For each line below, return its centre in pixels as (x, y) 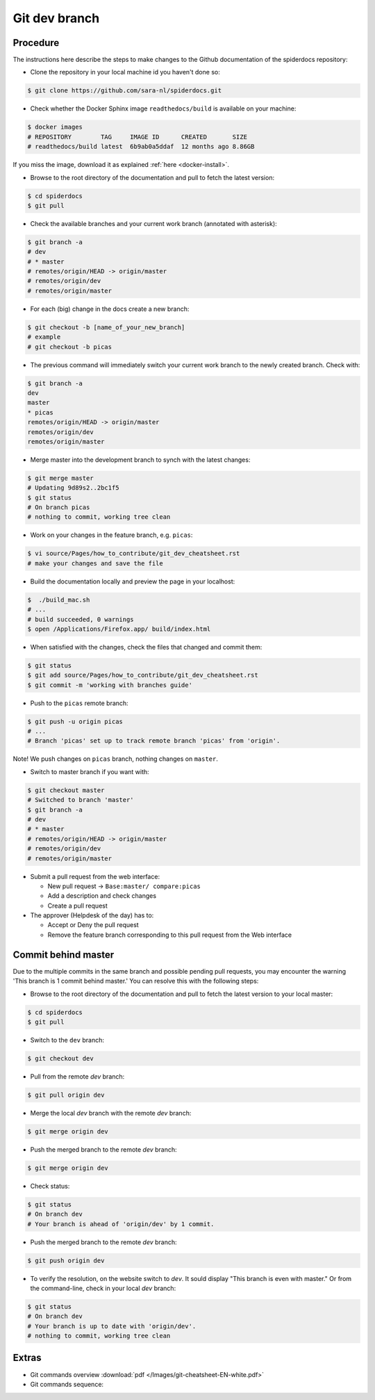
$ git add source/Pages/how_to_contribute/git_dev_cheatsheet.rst (143, 675)
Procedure (36, 43)
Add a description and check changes (102, 896)
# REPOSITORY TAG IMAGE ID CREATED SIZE (137, 137)
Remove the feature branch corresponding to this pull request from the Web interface (169, 935)
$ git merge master (60, 478)
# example (44, 337)
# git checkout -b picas (70, 347)
